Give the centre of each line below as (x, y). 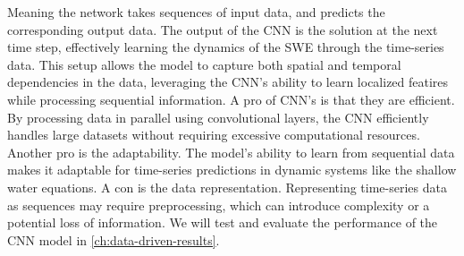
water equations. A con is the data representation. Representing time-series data (227, 187)
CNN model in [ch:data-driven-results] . (114, 239)
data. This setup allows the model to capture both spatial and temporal (204, 64)
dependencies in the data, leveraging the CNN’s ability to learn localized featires (228, 82)
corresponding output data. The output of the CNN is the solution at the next (223, 29)
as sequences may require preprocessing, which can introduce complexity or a (219, 205)
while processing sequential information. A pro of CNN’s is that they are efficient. (231, 99)
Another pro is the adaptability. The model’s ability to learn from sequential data (231, 152)
